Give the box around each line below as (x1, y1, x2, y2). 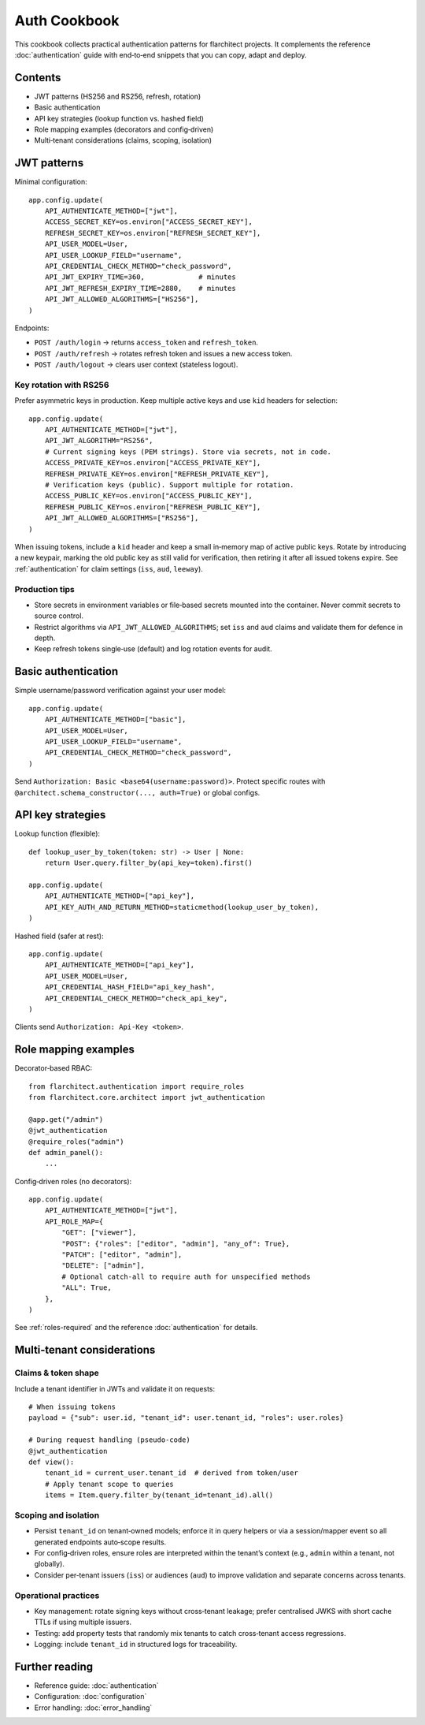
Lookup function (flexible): (14, 829, 101, 839)
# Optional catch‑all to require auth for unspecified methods (61, 1272, 311, 1281)
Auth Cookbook (14, 12, 120, 29)
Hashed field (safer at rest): (14, 931, 104, 941)
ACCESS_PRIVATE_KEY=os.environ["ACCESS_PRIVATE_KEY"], (44, 458, 261, 468)
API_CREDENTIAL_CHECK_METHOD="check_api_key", (44, 993, 228, 1003)
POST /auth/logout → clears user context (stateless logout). (34, 360, 238, 370)
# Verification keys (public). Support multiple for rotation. (44, 481, 294, 490)
